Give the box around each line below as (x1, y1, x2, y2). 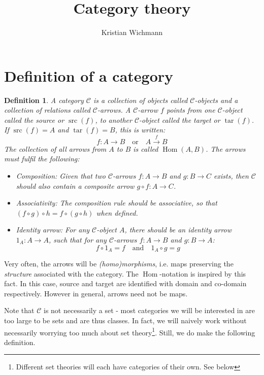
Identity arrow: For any (16, 224, 90, 235)
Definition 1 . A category (4, 94, 84, 105)
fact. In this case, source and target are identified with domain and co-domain (4, 278, 247, 289)
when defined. (96, 207, 138, 218)
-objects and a (194, 94, 238, 105)
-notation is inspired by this (159, 268, 246, 279)
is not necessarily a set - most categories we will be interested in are (43, 305, 255, 316)
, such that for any (48, 234, 107, 245)
